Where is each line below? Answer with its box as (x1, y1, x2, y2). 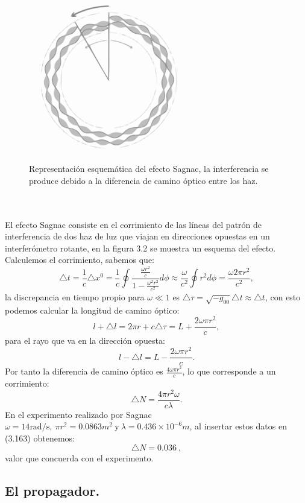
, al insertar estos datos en (189, 420, 287, 432)
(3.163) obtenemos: (5, 431, 75, 444)
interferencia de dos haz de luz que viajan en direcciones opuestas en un (5, 230, 270, 242)
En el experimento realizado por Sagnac (5, 408, 152, 420)
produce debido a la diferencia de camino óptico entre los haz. (29, 174, 258, 186)
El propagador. (5, 481, 100, 500)
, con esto (265, 290, 301, 303)
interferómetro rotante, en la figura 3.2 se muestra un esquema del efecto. (5, 241, 276, 254)
